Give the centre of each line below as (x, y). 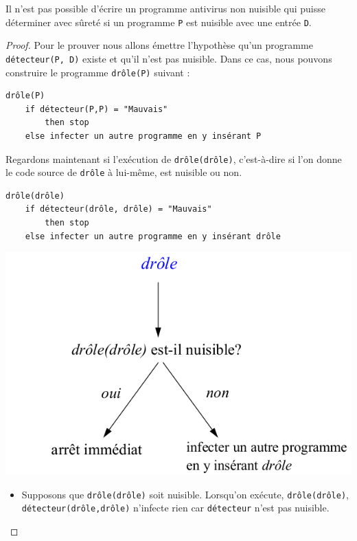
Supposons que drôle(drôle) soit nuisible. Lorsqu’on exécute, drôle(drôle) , (185, 494)
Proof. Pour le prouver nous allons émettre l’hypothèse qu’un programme (159, 45)
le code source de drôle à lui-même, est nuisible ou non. (124, 172)
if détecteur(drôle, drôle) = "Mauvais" (118, 209)
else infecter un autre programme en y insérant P (143, 136)
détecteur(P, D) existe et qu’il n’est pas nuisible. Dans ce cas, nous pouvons (169, 58)
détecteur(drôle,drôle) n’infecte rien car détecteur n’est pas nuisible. (175, 508)
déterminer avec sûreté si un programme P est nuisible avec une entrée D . (159, 22)
